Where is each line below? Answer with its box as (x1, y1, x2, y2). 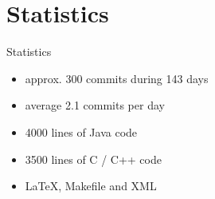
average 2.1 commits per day (25, 97, 165, 113)
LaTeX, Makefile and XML (25, 177, 157, 194)
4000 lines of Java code (25, 123, 138, 140)
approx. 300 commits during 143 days (25, 70, 209, 86)
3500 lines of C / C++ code (25, 150, 162, 167)
